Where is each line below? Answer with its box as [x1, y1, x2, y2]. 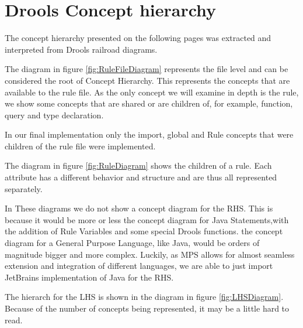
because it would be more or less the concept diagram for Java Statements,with [5, 213, 289, 225]
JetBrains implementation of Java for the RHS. [5, 271, 174, 283]
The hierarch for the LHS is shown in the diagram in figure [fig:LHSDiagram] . [5, 291, 284, 303]
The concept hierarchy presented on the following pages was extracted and [5, 32, 271, 44]
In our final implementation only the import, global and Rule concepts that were [5, 128, 294, 141]
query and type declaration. [5, 108, 104, 121]
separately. [5, 182, 43, 194]
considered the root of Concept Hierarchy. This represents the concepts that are [5, 74, 290, 86]
